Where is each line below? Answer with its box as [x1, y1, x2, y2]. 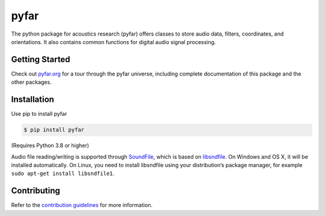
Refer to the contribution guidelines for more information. [11, 202, 153, 209]
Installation [11, 94, 54, 105]
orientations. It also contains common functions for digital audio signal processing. [11, 38, 216, 45]
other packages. [11, 78, 52, 86]
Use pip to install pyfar [11, 110, 67, 118]
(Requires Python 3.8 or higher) [11, 142, 90, 149]
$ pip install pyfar [23, 127, 84, 133]
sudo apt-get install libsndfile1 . [11, 170, 114, 177]
